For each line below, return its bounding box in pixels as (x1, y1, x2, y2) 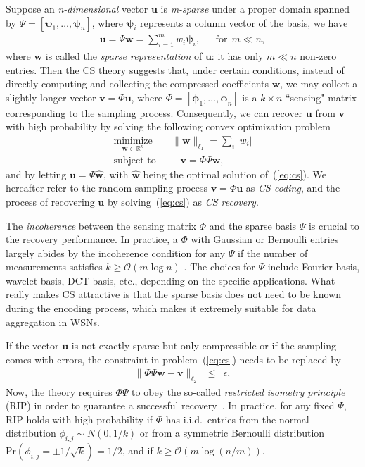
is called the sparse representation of (45, 48, 203, 63)
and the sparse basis (209, 218, 297, 232)
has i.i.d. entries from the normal (165, 411, 309, 426)
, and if (122, 443, 153, 458)
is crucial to (308, 218, 359, 232)
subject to (113, 155, 156, 166)
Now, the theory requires (6, 384, 113, 399)
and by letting (6, 166, 67, 181)
